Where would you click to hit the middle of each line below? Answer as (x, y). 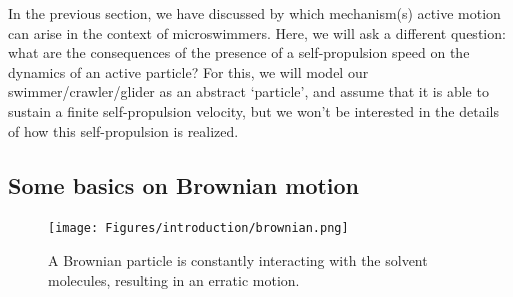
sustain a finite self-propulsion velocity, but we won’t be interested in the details (253, 110)
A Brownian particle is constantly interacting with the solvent (238, 260)
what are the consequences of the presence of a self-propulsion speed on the (239, 52)
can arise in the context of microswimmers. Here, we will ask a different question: (257, 32)
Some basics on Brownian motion (184, 184)
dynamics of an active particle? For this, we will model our (188, 71)
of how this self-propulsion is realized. (123, 130)
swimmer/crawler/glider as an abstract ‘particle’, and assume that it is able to (248, 91)
